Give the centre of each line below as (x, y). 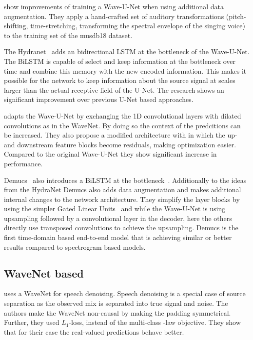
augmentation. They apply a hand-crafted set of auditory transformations (114, 16)
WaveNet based (44, 273)
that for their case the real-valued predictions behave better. (94, 331)
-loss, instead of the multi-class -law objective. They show (155, 322)
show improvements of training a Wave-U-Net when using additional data (114, 6)
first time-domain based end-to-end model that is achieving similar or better (118, 237)
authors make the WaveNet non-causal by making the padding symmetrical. (117, 312)
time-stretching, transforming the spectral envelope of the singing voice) (138, 26)
